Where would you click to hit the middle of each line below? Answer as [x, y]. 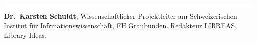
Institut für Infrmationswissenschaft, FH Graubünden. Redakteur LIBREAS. [120, 25]
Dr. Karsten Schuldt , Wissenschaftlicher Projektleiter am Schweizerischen [121, 16]
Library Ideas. [25, 35]
